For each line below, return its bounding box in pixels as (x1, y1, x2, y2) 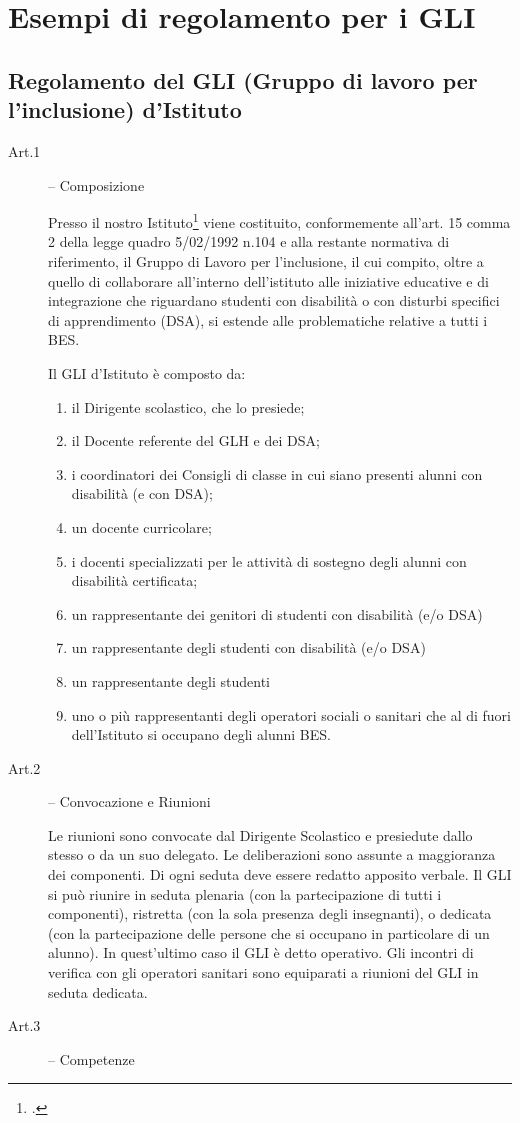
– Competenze (48, 1048, 135, 1069)
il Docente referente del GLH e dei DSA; (71, 430, 320, 451)
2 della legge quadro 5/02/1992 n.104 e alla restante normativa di (48, 231, 450, 252)
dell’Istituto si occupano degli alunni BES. (71, 724, 331, 745)
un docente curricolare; (71, 516, 212, 537)
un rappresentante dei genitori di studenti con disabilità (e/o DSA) (71, 603, 483, 624)
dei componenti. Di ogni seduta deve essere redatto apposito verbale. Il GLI (48, 864, 512, 885)
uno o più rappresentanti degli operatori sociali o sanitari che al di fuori (71, 704, 511, 725)
